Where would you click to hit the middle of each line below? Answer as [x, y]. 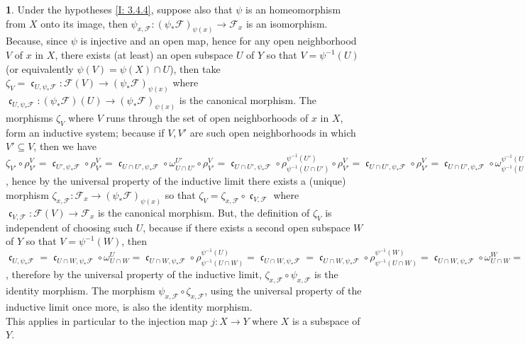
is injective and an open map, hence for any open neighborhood [219, 41]
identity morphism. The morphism [81, 291]
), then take [195, 68]
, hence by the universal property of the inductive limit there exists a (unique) [176, 181]
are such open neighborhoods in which [273, 132]
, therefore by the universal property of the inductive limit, [134, 274]
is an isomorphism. [287, 23]
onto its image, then [84, 23]
